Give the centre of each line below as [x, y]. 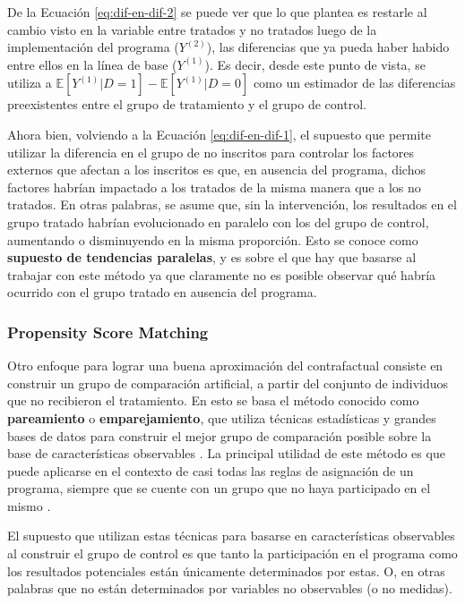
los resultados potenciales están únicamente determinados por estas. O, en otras [226, 570]
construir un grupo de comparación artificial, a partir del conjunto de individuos [228, 383]
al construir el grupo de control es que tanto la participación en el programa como [232, 553]
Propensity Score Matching [108, 332]
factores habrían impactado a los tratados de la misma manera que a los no [214, 187]
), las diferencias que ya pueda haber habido [328, 47]
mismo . [29, 505]
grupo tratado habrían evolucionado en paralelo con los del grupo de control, [218, 221]
